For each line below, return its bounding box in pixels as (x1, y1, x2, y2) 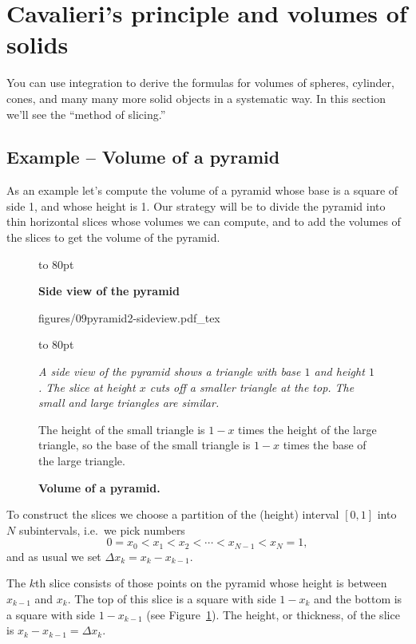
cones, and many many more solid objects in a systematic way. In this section (6, 89, 386, 106)
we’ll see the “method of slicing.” (6, 105, 166, 122)
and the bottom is (313, 591, 402, 607)
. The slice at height (38, 378, 136, 395)
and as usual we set (6, 547, 101, 564)
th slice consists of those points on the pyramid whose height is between (35, 575, 387, 591)
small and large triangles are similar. (38, 394, 220, 411)
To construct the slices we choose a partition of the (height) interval (6, 506, 339, 523)
